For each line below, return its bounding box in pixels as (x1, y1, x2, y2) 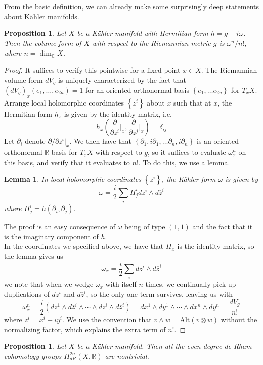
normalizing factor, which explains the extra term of (4, 324, 166, 334)
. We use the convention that (62, 314, 152, 325)
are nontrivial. (105, 350, 149, 361)
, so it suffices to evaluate (148, 147, 226, 158)
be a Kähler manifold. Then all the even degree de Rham (77, 341, 252, 351)
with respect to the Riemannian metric (92, 37, 211, 48)
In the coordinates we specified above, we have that (4, 241, 164, 251)
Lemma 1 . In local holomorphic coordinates (4, 174, 141, 184)
